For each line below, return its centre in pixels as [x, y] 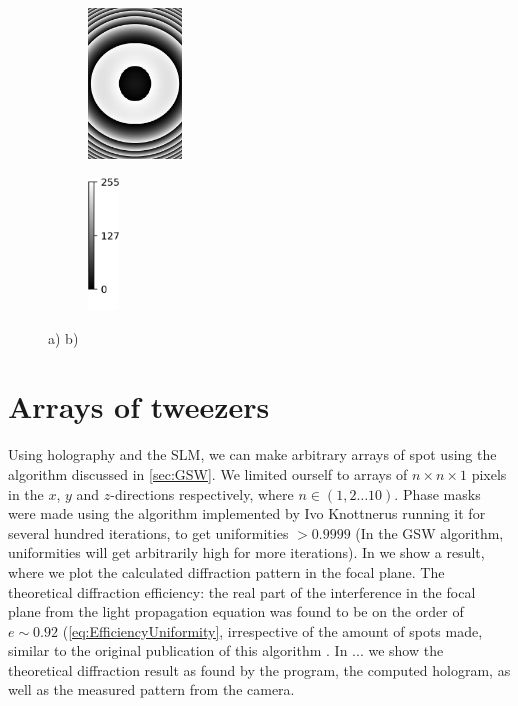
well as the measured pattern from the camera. [151, 689]
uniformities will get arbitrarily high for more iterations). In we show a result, [246, 552]
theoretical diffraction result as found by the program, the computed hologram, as [259, 669]
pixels [489, 473]
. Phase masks [437, 493]
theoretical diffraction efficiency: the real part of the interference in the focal [242, 591]
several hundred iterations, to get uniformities [148, 532]
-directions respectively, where [202, 493]
